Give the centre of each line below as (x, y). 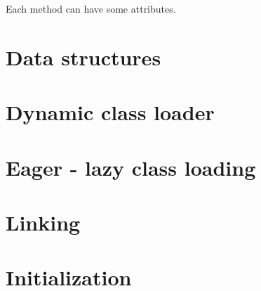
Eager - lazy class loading (131, 167)
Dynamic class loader (110, 112)
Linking (43, 222)
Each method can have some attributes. (91, 8)
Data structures (83, 57)
